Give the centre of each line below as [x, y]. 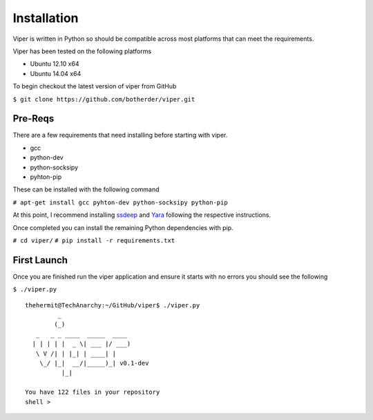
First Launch [40, 260]
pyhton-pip [46, 177]
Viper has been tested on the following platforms [82, 51]
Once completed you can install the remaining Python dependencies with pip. [123, 227]
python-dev [47, 157]
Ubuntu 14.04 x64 [56, 73]
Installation [46, 18]
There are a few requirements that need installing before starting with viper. [120, 135]
